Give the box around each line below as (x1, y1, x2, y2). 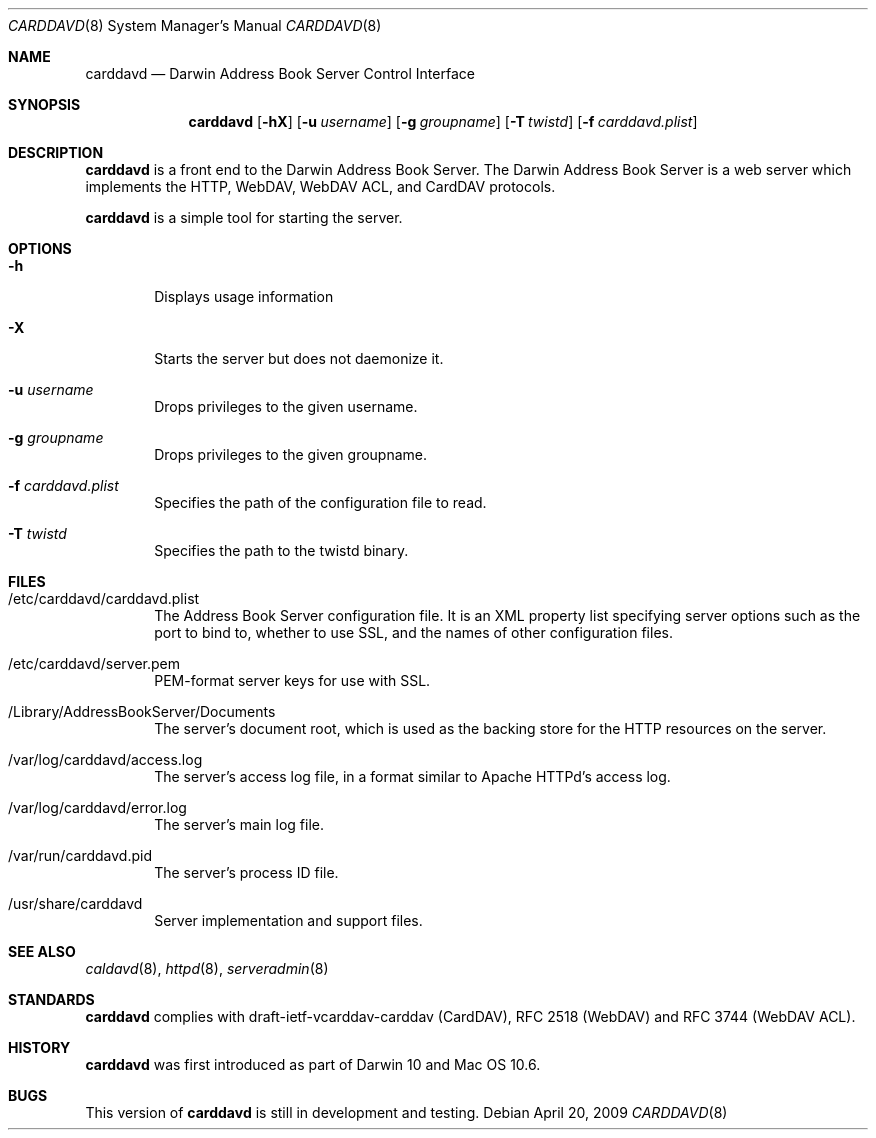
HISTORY (8, 1039, 71, 1056)
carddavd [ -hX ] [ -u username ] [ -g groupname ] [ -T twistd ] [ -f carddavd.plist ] (188, 113, 698, 130)
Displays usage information (154, 288, 334, 305)
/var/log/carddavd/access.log (8, 751, 203, 768)
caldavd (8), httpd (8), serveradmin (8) (85, 960, 329, 977)
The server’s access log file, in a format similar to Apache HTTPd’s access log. (154, 768, 671, 785)
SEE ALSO (8, 943, 76, 960)
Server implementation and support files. (154, 912, 423, 929)
